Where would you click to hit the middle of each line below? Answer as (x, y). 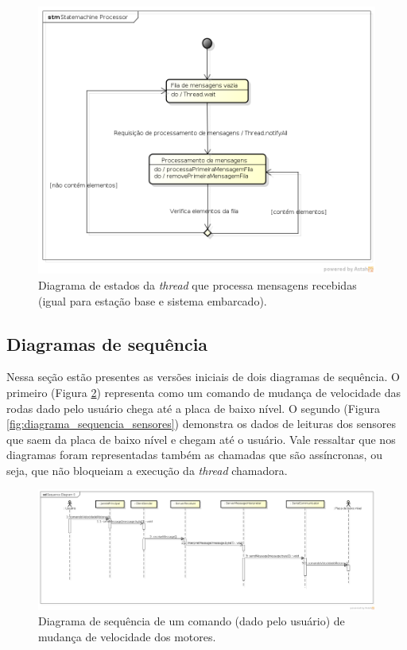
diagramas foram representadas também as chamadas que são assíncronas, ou (194, 455)
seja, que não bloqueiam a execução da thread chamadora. (147, 470)
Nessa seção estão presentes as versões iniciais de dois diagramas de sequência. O (203, 377)
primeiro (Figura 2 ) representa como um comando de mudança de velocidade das (203, 392)
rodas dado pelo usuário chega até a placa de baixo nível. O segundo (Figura (193, 408)
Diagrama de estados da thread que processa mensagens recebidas (198, 284)
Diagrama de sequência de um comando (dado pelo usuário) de (192, 621)
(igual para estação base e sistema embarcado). (153, 300)
